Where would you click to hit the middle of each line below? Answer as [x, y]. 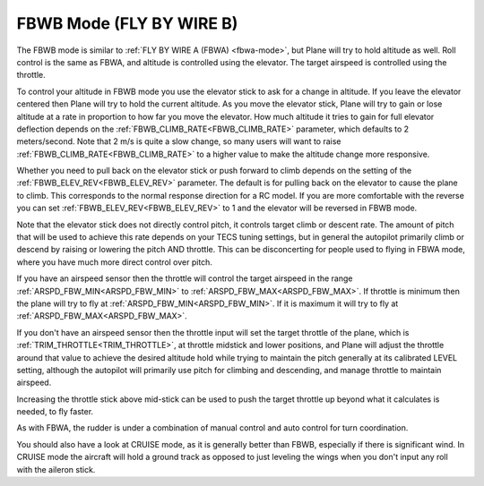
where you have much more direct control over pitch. [114, 262]
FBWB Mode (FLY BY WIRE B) [127, 23]
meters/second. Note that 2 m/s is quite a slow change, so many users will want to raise [179, 141]
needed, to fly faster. [55, 412]
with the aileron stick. [56, 469]
